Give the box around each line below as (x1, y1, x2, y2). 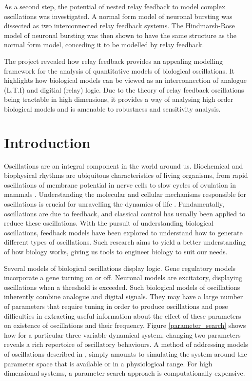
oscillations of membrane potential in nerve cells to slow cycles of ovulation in (4, 179, 236, 190)
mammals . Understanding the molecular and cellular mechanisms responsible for (4, 189, 246, 199)
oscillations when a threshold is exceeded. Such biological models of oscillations (4, 282, 240, 292)
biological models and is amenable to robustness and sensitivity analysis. (4, 103, 221, 114)
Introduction (4, 132, 91, 152)
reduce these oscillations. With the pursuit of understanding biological (4, 218, 213, 228)
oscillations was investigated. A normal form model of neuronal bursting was (4, 11, 233, 21)
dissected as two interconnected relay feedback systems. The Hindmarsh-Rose (4, 20, 235, 31)
